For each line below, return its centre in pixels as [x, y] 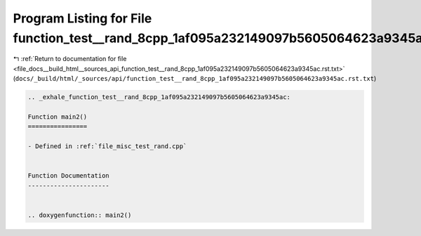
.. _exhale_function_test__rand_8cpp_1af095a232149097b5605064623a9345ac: [159, 97]
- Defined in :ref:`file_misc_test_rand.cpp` [107, 146]
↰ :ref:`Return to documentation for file [70, 59]
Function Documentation [69, 176]
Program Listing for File [82, 18]
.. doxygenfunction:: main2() [80, 215]
